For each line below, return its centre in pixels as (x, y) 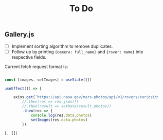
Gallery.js (19, 35)
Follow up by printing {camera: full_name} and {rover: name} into (77, 52)
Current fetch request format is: (36, 67)
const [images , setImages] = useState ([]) (48, 80)
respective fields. (29, 57)
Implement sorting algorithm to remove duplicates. (62, 46)
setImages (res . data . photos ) (59, 120)
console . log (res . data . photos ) (61, 115)
